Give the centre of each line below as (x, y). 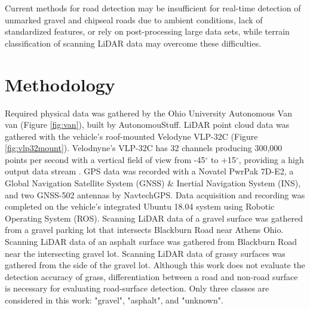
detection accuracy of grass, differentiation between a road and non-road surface (151, 276)
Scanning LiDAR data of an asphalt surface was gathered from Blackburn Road (151, 242)
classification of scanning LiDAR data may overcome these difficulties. (133, 43)
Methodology (60, 84)
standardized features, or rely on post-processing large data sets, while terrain (147, 31)
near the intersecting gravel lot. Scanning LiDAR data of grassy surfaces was (145, 253)
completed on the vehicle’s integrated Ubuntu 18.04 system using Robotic (140, 206)
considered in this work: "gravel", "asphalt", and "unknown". (114, 300)
